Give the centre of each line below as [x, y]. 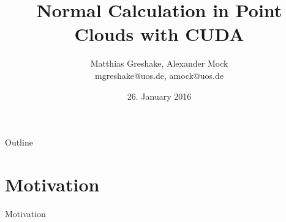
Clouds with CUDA [159, 34]
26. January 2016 [159, 96]
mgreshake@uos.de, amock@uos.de [159, 75]
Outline [19, 142]
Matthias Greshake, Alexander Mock [159, 63]
